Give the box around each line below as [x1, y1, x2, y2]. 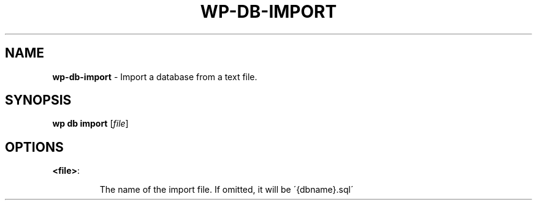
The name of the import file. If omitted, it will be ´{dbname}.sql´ [99, 184, 354, 195]
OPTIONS [5, 139, 64, 155]
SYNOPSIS [5, 92, 72, 108]
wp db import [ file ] [52, 118, 129, 129]
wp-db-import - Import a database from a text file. [52, 71, 257, 82]
